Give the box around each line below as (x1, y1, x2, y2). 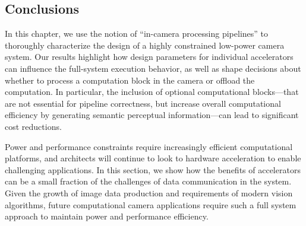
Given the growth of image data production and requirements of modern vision (5, 186, 293, 199)
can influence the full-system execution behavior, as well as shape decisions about (5, 62, 301, 74)
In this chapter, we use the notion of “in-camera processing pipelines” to (5, 27, 269, 40)
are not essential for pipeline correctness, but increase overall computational (5, 97, 281, 109)
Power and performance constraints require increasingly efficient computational (5, 140, 293, 152)
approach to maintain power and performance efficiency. (5, 210, 209, 222)
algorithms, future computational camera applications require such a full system (5, 198, 296, 211)
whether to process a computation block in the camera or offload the (5, 74, 255, 86)
